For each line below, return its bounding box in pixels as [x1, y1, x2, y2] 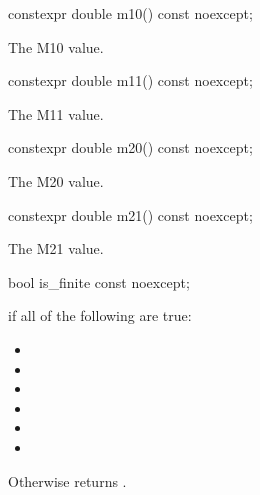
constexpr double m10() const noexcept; [8, 3, 253, 23]
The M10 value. [8, 36, 104, 57]
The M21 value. [8, 238, 104, 259]
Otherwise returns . [8, 470, 127, 491]
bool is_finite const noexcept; [8, 271, 190, 292]
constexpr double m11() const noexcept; [8, 70, 253, 91]
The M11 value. [8, 103, 104, 124]
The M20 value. [8, 170, 104, 191]
